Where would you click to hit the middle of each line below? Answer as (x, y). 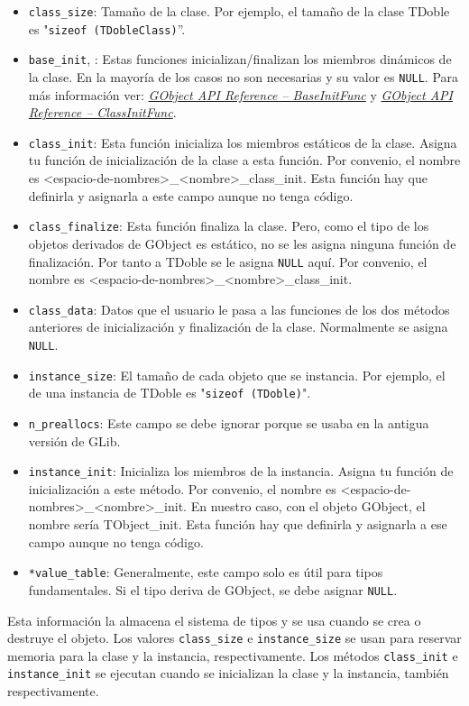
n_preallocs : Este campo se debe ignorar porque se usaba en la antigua (229, 422)
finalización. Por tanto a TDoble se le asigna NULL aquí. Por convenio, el (228, 261)
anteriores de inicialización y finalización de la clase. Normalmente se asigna (238, 327)
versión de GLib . (74, 440)
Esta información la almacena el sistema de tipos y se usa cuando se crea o (214, 620)
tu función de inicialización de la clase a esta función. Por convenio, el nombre (244, 160)
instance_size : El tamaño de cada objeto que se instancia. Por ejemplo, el (237, 375)
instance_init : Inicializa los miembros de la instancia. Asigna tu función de (241, 471)
